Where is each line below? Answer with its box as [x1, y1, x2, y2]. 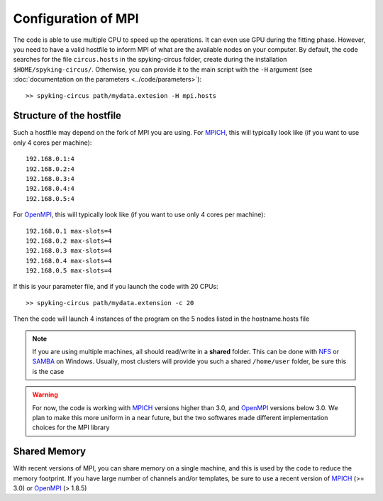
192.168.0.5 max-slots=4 [26, 267, 112, 275]
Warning [32, 390, 58, 399]
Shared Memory [13, 446, 87, 458]
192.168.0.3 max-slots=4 [26, 247, 112, 255]
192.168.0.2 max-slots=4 [26, 236, 112, 245]
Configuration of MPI [13, 11, 139, 26]
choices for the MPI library [32, 423, 110, 432]
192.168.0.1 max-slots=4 [26, 227, 112, 235]
